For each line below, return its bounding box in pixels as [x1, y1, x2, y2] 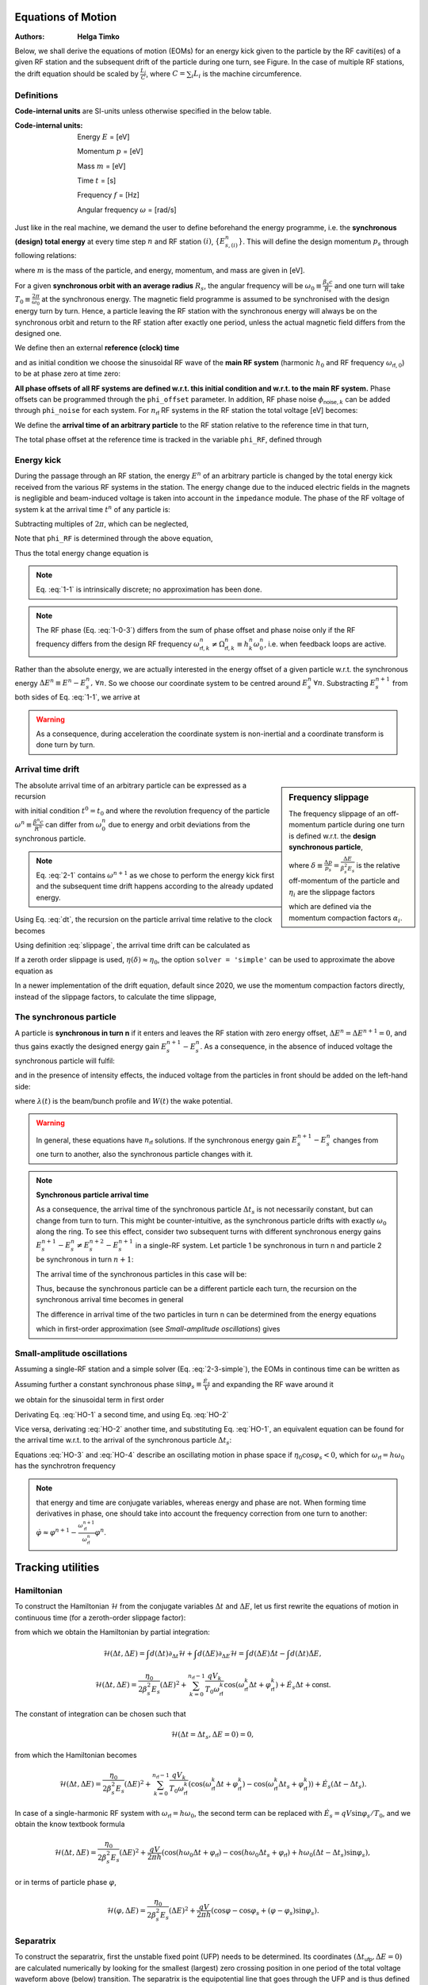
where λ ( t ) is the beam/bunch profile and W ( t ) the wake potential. [14, 1096, 233, 1105]
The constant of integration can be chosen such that [14, 1709, 186, 1718]
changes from [333, 1135, 379, 1145]
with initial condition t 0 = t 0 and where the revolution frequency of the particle [14, 805, 270, 818]
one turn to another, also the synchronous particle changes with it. [36, 1150, 254, 1159]
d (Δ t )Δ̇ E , [289, 1649, 322, 1659]
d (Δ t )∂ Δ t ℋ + [149, 1649, 193, 1659]
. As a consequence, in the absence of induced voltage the [200, 1041, 393, 1051]
